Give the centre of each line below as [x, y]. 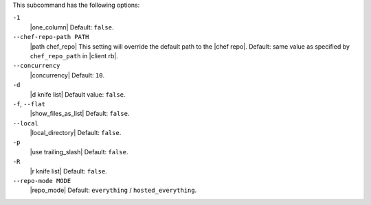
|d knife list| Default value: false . [78, 94]
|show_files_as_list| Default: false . [80, 114]
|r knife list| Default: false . [69, 171]
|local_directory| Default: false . [76, 133]
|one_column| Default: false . [72, 27]
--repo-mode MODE [42, 181]
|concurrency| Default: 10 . [67, 75]
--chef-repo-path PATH [51, 37]
